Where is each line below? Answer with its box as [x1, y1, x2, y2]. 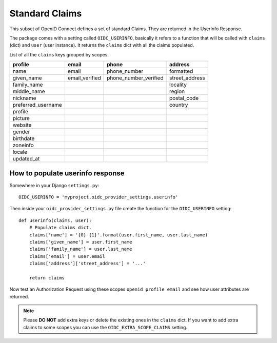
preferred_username [12, 102, 63, 109]
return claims [29, 275, 65, 280]
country [169, 102, 188, 109]
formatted [169, 68, 193, 75]
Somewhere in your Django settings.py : [9, 182, 100, 188]
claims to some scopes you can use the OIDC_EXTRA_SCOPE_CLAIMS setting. [23, 324, 187, 330]
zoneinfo [12, 142, 34, 149]
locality [169, 81, 187, 88]
